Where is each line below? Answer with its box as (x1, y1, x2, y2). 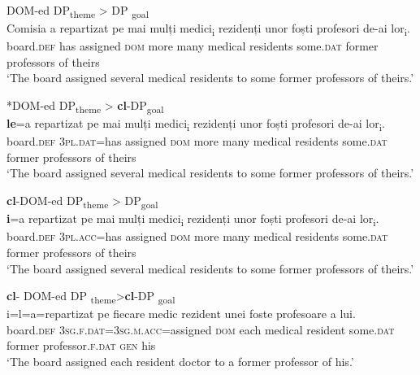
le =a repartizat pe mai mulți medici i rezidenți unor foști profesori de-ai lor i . (6, 115, 385, 133)
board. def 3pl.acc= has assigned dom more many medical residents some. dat (6, 228, 388, 245)
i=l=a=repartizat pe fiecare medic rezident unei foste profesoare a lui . (6, 305, 356, 322)
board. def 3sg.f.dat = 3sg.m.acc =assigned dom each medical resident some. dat (6, 320, 395, 338)
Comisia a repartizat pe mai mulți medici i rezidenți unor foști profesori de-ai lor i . (6, 20, 410, 38)
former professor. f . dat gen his (6, 337, 156, 354)
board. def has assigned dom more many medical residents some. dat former (6, 37, 379, 55)
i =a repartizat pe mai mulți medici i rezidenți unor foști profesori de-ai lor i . (6, 210, 379, 229)
